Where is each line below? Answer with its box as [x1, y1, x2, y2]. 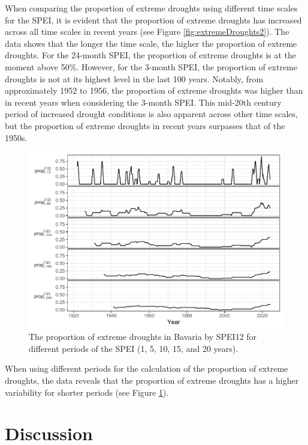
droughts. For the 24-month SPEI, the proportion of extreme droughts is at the [5, 49, 297, 61]
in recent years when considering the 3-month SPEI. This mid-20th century [5, 95, 282, 108]
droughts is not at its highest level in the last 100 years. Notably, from [5, 72, 264, 85]
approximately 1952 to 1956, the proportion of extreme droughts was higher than [5, 84, 303, 97]
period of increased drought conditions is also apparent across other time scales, [5, 107, 298, 120]
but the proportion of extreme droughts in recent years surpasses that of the [5, 119, 285, 132]
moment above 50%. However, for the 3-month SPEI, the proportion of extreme [5, 60, 298, 73]
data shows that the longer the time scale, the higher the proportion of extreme [5, 37, 297, 49]
